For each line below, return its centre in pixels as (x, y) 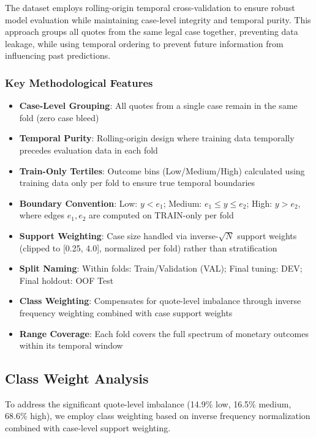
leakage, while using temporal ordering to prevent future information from (144, 43)
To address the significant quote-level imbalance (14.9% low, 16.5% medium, (148, 403)
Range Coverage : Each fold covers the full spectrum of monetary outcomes (164, 333)
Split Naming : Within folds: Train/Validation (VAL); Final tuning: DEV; (161, 268)
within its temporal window (71, 345)
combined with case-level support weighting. (88, 428)
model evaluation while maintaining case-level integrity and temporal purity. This (158, 19)
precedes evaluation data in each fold (88, 150)
